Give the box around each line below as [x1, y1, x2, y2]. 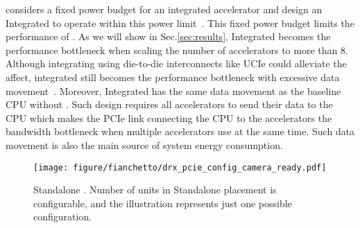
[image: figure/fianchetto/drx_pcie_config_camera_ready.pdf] [33, 162, 327, 173]
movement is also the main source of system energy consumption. [6, 137, 283, 152]
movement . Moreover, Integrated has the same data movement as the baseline [6, 83, 341, 98]
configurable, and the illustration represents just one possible [33, 195, 292, 210]
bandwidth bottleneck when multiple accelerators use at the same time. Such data [6, 124, 355, 139]
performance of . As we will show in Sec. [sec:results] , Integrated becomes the [6, 29, 331, 44]
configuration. [33, 209, 92, 224]
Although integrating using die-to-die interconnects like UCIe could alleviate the [6, 56, 347, 71]
